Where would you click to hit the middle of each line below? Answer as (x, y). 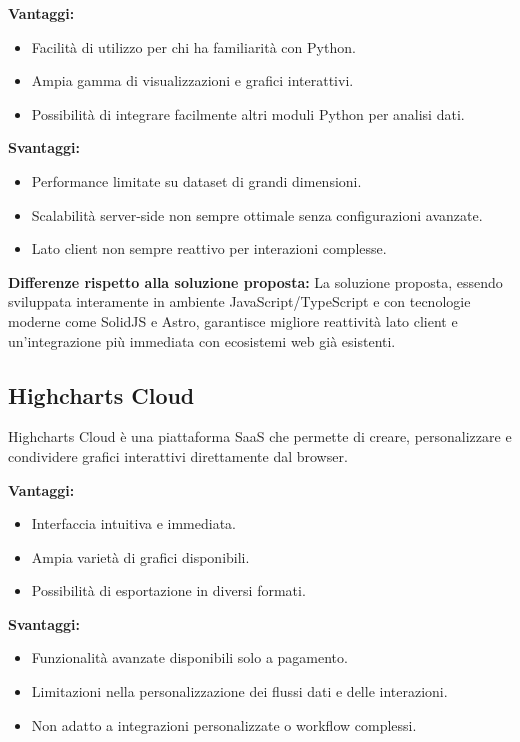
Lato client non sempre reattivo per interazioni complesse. (209, 248)
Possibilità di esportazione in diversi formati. (168, 590)
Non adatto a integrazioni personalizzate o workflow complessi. (224, 724)
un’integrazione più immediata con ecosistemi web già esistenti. (202, 340)
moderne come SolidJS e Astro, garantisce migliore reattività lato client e (233, 320)
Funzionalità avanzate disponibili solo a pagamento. (189, 657)
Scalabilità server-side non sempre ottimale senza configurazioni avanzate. (257, 214)
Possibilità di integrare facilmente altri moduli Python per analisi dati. (248, 113)
